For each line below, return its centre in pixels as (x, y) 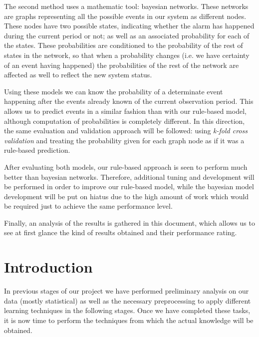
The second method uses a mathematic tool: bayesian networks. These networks (126, 6)
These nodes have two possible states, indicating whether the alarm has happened (129, 26)
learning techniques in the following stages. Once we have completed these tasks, (127, 310)
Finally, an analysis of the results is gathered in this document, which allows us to (129, 222)
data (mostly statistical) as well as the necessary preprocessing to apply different (128, 300)
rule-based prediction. (37, 150)
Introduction (48, 267)
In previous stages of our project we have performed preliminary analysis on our (127, 291)
